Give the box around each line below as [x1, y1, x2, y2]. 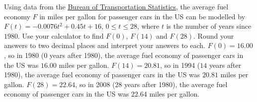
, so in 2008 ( [75, 79, 115, 89]
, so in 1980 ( [4, 50, 44, 60]
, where [137, 21, 160, 31]
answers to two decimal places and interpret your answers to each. [4, 40, 205, 51]
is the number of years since [166, 21, 252, 31]
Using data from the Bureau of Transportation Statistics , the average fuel [4, 1, 229, 11]
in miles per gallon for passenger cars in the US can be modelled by [39, 11, 246, 21]
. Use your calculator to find [18, 30, 104, 41]
